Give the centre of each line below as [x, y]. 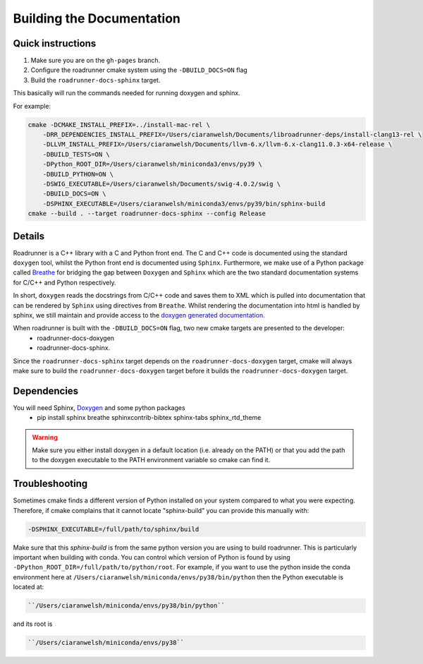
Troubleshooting [50, 484]
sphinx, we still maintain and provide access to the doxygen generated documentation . [139, 315]
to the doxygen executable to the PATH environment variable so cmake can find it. [151, 460]
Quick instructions [55, 43]
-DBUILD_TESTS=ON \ [76, 154]
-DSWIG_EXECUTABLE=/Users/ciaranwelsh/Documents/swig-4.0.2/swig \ [162, 184]
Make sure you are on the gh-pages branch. [96, 61]
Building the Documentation [97, 18]
